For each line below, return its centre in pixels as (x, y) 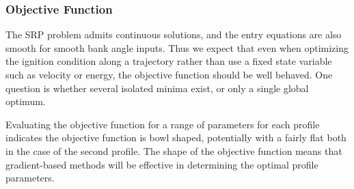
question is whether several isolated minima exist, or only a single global (157, 88)
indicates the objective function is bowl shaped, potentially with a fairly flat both (176, 137)
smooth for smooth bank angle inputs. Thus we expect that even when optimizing (177, 47)
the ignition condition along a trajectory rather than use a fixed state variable (169, 61)
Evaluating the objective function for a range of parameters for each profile (163, 124)
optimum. (26, 101)
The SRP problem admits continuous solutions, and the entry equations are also (174, 34)
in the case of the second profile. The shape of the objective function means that (174, 150)
